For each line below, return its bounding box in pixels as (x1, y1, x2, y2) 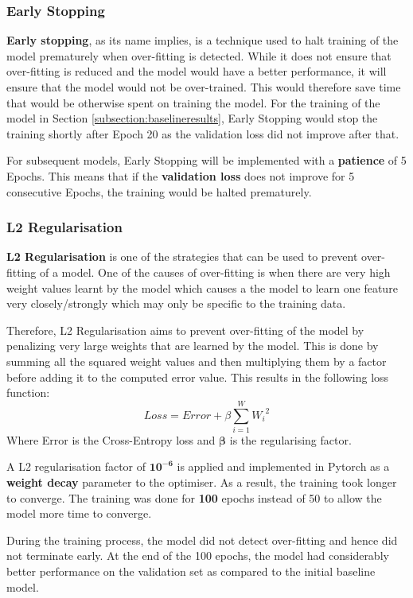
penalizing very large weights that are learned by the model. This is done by (6, 337, 379, 354)
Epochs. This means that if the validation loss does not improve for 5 (6, 167, 355, 184)
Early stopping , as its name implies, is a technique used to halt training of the (6, 32, 399, 49)
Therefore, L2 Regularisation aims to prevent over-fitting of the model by (6, 321, 364, 338)
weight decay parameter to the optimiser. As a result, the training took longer (6, 474, 397, 491)
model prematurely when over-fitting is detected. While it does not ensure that (6, 47, 392, 64)
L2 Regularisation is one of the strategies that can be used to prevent (6, 248, 358, 265)
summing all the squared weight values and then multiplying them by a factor (6, 352, 387, 369)
